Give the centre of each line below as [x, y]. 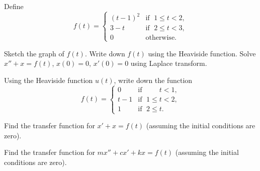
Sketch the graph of [34, 53]
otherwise [160, 38]
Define [14, 6]
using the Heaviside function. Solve [202, 53]
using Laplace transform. [169, 63]
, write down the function [153, 80]
